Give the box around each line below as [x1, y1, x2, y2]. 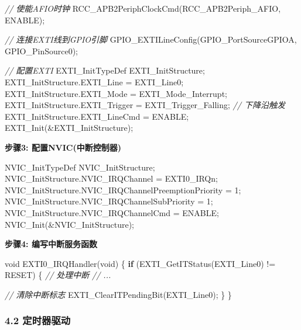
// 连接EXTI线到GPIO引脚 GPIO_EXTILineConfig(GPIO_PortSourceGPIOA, [5, 33, 297, 46]
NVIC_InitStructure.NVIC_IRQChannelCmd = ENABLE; [5, 206, 219, 218]
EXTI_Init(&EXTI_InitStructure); [5, 121, 134, 134]
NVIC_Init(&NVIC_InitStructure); [5, 218, 135, 230]
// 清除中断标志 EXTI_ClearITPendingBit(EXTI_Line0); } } [5, 288, 232, 300]
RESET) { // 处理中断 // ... [5, 269, 111, 281]
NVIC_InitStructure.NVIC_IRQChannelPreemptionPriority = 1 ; [5, 183, 241, 196]
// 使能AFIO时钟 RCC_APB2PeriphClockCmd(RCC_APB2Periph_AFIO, [5, 2, 281, 14]
